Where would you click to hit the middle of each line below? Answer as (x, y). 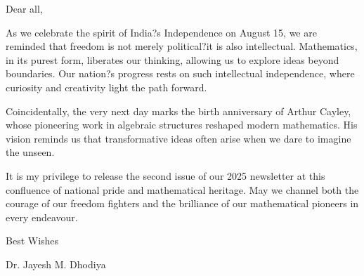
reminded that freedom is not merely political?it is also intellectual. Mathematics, (182, 46)
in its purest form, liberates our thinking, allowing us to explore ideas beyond (173, 59)
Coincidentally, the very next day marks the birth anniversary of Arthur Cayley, (178, 111)
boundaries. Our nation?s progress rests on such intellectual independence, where (180, 73)
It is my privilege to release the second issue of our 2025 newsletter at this (165, 175)
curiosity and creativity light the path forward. (106, 87)
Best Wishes (32, 241)
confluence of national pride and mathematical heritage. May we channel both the (182, 189)
